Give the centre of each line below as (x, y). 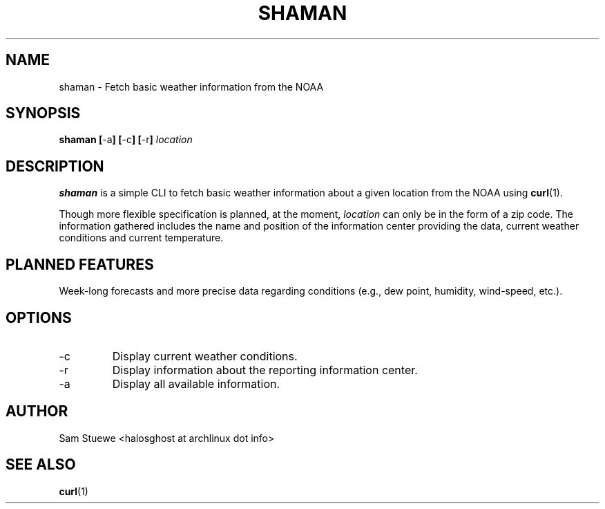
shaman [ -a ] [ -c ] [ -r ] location (126, 140)
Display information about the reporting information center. (265, 370)
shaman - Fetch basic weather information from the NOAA (191, 86)
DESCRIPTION (55, 166)
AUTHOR (37, 411)
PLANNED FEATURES (80, 264)
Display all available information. (196, 383)
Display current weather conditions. (205, 356)
